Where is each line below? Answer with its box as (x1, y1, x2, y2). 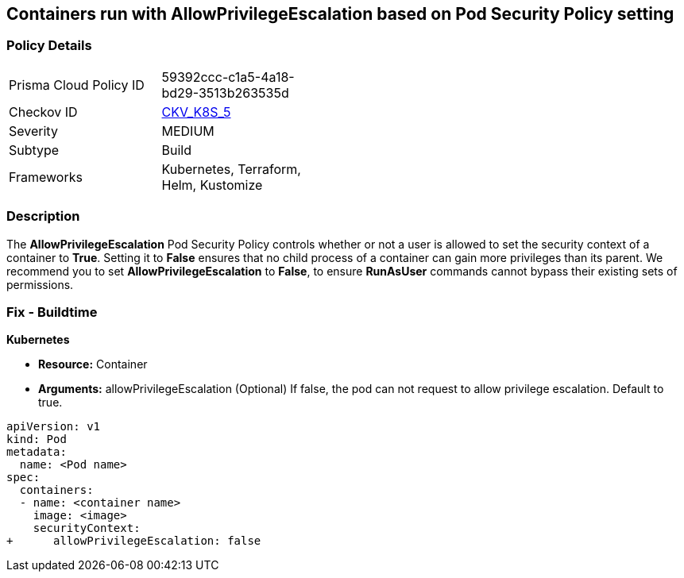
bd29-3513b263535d (161, 84, 289, 101)
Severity (9, 122, 58, 139)
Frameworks (9, 168, 83, 185)
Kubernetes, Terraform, (161, 160, 301, 177)
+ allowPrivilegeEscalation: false (6, 534, 261, 548)
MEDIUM (161, 122, 214, 139)
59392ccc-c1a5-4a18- (161, 68, 295, 85)
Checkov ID (9, 103, 78, 120)
